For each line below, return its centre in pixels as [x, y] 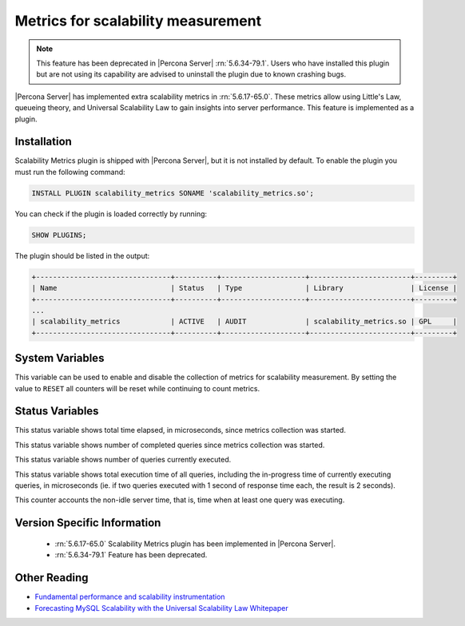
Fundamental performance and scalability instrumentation [130, 597]
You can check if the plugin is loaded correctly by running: [111, 214]
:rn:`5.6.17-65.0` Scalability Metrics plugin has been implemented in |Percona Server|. [195, 544]
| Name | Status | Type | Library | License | [244, 288]
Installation [43, 142]
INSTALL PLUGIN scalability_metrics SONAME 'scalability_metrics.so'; [173, 193]
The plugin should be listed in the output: [82, 256]
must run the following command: [70, 172]
